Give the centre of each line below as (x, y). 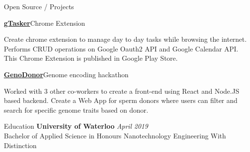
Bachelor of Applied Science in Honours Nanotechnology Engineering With (115, 135)
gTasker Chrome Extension (45, 23)
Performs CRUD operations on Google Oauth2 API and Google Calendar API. (121, 48)
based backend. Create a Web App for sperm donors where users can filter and (121, 100)
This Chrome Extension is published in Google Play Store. (91, 58)
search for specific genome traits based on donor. (76, 110)
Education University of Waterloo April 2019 (76, 126)
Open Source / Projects (39, 6)
